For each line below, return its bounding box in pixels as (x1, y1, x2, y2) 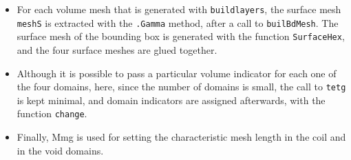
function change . (17, 106, 87, 121)
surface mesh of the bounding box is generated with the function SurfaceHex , (17, 29, 345, 43)
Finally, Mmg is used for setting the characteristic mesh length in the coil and (17, 130, 346, 144)
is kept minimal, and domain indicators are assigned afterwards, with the (17, 92, 326, 107)
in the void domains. (17, 143, 104, 157)
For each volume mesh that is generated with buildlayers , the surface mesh (17, 2, 341, 16)
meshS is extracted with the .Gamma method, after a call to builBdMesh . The (17, 15, 339, 30)
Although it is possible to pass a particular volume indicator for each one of (17, 66, 337, 80)
